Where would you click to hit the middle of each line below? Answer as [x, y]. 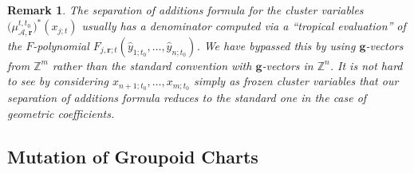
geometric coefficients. [61, 113]
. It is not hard [366, 65]
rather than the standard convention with [152, 65]
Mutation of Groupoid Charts [133, 156]
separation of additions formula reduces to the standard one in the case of [187, 98]
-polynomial [61, 45]
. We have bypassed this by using [276, 45]
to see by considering [58, 81]
